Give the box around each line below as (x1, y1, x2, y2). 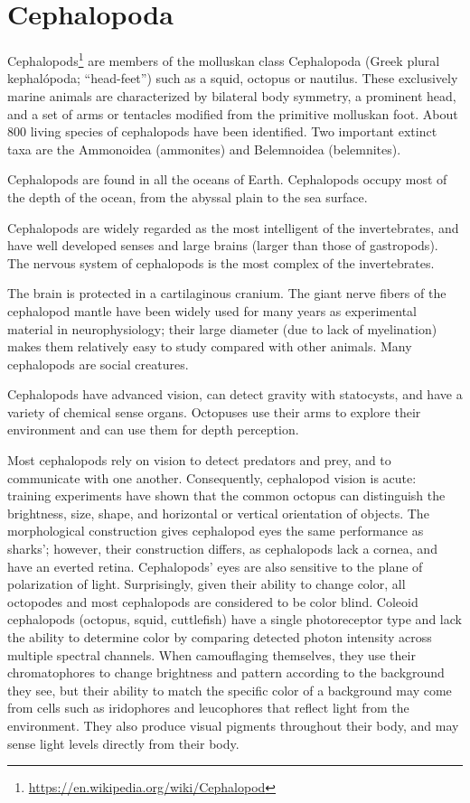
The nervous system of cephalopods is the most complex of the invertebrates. (7, 253, 435, 272)
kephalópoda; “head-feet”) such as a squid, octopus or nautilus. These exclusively (7, 69, 458, 88)
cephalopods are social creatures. (7, 354, 189, 373)
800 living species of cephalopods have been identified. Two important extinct (7, 122, 437, 141)
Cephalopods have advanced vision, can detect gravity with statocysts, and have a (7, 385, 463, 404)
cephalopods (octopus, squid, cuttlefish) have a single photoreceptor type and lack (7, 610, 462, 629)
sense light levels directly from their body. (7, 733, 240, 752)
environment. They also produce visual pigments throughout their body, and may (7, 715, 459, 734)
